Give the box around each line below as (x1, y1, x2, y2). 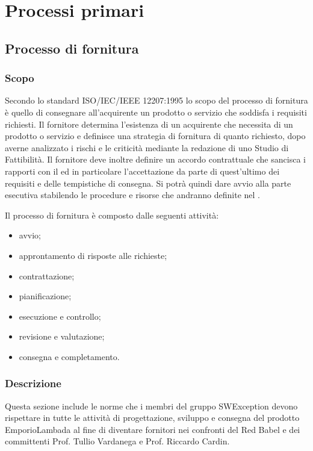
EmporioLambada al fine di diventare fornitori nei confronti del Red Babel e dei (5, 423, 300, 435)
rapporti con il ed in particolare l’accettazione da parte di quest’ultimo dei (5, 164, 280, 177)
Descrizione (5, 376, 61, 391)
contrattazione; (19, 269, 75, 282)
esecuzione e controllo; (19, 309, 101, 322)
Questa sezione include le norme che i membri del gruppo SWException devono (5, 399, 298, 412)
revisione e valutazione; (19, 330, 105, 343)
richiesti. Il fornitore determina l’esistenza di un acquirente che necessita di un (5, 117, 293, 130)
